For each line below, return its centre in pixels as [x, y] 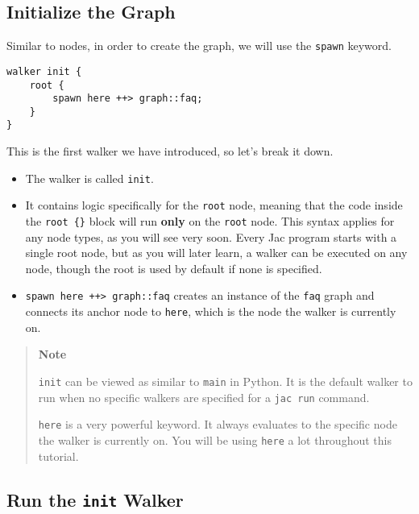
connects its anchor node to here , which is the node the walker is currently [211, 311]
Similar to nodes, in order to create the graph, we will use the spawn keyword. [199, 46]
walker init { [44, 71]
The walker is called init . [89, 178]
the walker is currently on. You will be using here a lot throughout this [215, 439]
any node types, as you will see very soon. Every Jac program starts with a [211, 236]
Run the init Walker [95, 499]
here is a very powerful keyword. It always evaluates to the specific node [218, 424]
